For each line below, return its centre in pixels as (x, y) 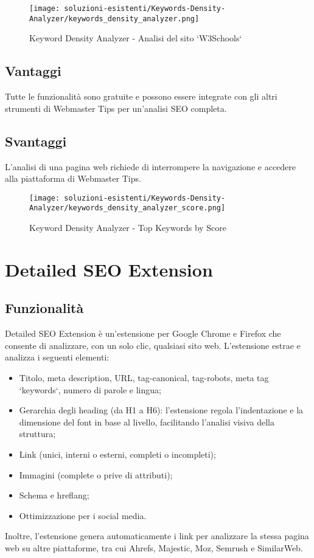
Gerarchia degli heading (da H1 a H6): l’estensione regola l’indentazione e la (161, 410)
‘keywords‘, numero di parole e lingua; (90, 389)
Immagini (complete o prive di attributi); (96, 474)
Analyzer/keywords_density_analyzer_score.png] (127, 208)
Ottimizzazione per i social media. (83, 515)
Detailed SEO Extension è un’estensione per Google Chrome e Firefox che (143, 333)
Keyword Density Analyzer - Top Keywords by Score (128, 227)
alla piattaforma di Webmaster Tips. (73, 178)
